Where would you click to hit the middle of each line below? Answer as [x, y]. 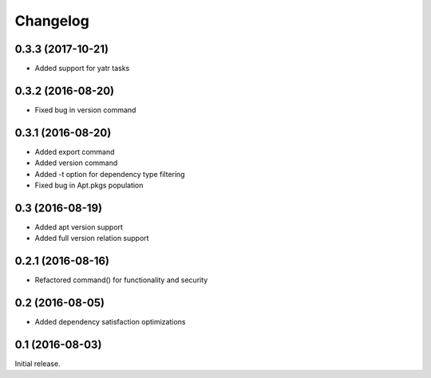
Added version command [76, 163]
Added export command [75, 152]
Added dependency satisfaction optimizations [110, 322]
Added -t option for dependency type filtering [110, 174]
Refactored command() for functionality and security [121, 280]
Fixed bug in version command [85, 110]
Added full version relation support [92, 238]
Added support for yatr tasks [82, 69]
